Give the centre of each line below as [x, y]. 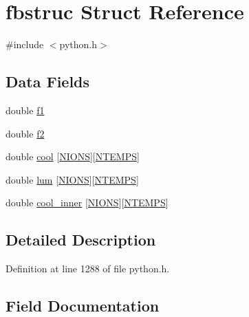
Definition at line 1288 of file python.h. [88, 269]
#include [25, 44]
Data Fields [48, 81]
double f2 [25, 133]
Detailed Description [81, 240]
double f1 [25, 110]
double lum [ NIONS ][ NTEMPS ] [72, 179]
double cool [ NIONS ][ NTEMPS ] [73, 156]
